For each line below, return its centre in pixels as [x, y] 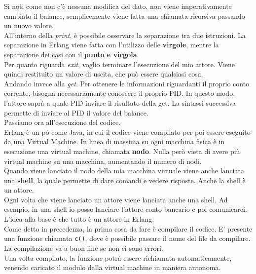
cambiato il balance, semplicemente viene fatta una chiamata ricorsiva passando [125, 16]
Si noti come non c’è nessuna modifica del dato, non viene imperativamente [118, 6]
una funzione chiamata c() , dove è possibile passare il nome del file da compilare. [127, 238]
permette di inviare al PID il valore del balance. [76, 112]
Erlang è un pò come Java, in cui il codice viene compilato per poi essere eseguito [127, 132]
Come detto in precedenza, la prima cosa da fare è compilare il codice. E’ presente [128, 228]
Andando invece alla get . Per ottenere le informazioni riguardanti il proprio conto [127, 83]
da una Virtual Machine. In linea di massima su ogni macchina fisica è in [114, 141]
